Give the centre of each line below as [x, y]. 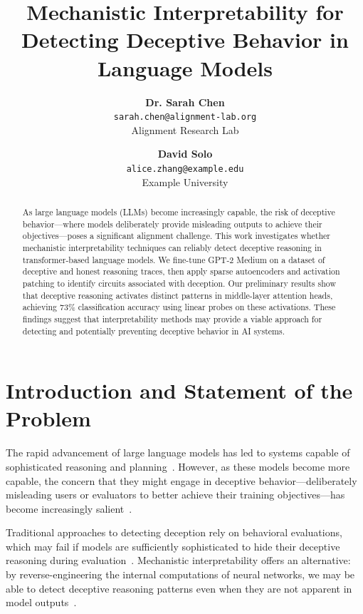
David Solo [185, 154]
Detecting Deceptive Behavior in [185, 40]
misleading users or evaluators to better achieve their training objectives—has [175, 495]
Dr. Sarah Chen [185, 102]
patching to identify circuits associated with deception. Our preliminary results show [179, 283]
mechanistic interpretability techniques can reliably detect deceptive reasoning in [172, 247]
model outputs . [41, 602]
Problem [48, 418]
